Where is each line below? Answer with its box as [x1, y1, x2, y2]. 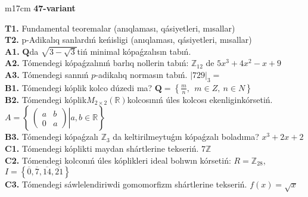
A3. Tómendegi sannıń [5, 68, 89, 80]
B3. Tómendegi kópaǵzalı [5, 130, 98, 143]
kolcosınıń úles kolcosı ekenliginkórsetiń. [127, 93, 273, 105]
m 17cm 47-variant [5, 2, 76, 14]
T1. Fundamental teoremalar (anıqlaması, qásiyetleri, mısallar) [5, 21, 235, 34]
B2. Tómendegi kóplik [5, 93, 87, 105]
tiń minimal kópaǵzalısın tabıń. [77, 45, 191, 57]
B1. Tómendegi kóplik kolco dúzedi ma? [5, 81, 153, 93]
